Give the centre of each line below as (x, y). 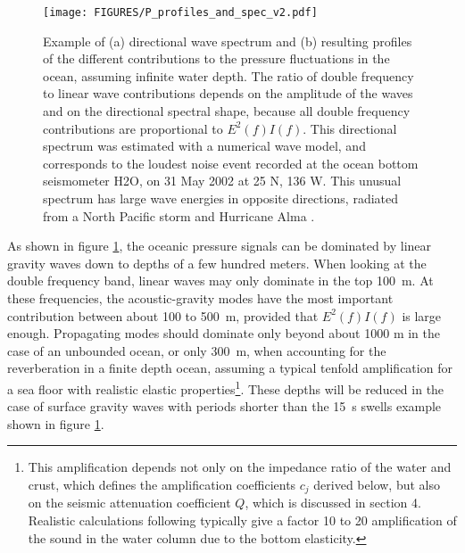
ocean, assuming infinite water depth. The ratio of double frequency (228, 75)
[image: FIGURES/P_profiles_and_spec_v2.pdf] (180, 12)
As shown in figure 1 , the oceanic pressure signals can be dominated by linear (220, 246)
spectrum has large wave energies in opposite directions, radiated (221, 198)
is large (422, 315)
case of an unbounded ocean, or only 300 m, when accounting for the (197, 350)
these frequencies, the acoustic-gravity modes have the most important (200, 297)
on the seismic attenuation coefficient (129, 503)
